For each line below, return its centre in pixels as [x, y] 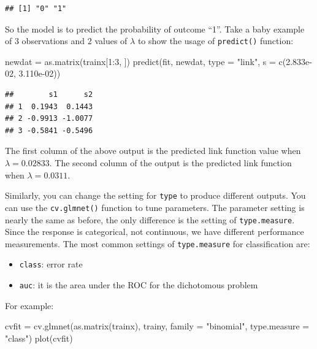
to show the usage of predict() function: [216, 41]
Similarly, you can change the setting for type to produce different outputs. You [155, 195]
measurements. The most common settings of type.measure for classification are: [158, 243]
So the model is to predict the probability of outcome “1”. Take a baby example [155, 29]
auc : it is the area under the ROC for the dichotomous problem [139, 285]
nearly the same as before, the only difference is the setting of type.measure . [150, 219]
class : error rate [51, 264]
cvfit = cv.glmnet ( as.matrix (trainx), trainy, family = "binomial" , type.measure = [157, 326]
